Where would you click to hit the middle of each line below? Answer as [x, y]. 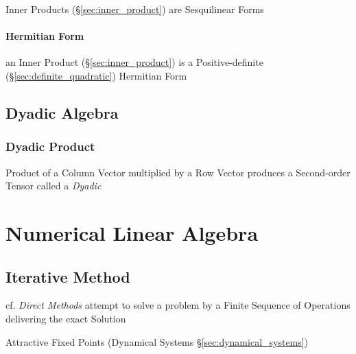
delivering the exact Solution [66, 318]
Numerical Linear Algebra [132, 232]
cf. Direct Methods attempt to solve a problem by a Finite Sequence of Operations [178, 305]
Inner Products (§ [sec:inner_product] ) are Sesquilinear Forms [135, 9]
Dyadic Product [50, 146]
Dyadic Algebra [62, 112]
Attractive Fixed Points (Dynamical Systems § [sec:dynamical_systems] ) [157, 341]
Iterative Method [68, 276]
